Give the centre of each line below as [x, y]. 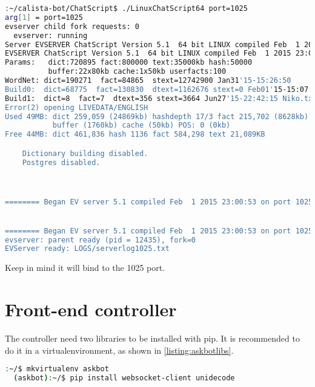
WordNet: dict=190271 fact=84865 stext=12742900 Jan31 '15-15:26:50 [148, 80]
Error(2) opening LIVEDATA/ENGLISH [77, 107]
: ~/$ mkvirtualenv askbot [57, 369]
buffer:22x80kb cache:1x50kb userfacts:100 [137, 72]
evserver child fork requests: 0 [72, 26]
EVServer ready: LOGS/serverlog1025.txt [88, 249]
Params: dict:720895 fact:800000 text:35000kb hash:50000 [129, 63]
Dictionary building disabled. [85, 153]
